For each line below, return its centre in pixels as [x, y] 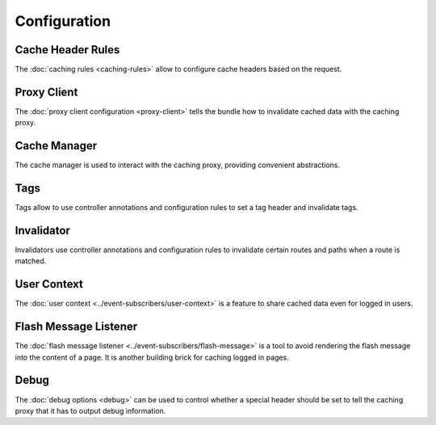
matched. [31, 261]
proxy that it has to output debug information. [90, 410]
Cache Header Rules [67, 50]
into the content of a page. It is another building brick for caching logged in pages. [152, 357]
